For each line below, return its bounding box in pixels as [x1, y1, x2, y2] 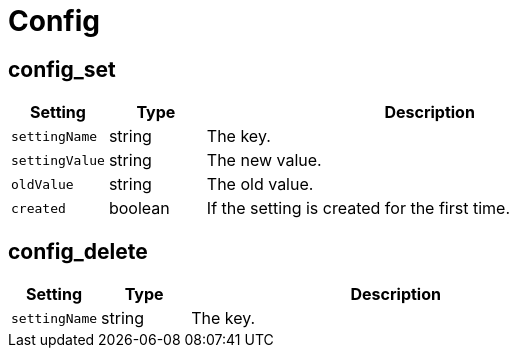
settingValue [11, 152, 105, 168]
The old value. [206, 174, 314, 195]
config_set [8, 56, 116, 82]
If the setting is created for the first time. [206, 198, 510, 219]
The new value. [206, 150, 322, 171]
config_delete [8, 238, 148, 264]
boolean [108, 198, 170, 219]
